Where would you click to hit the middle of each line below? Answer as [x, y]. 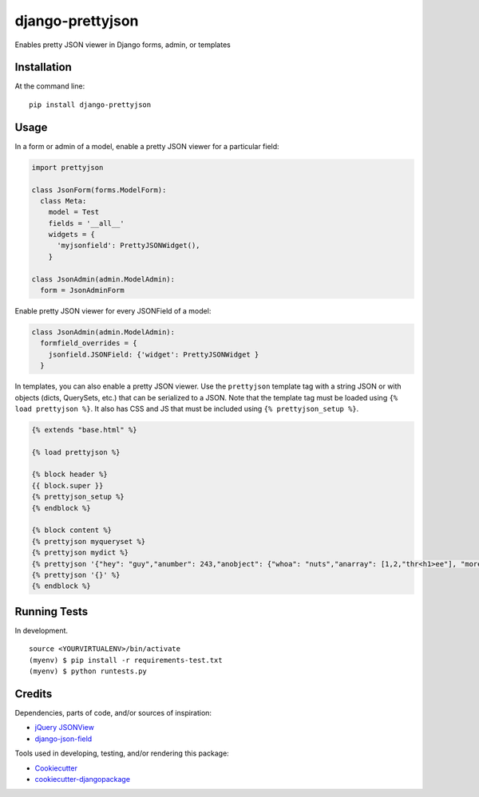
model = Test [74, 212]
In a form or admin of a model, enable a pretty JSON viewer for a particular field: [147, 146]
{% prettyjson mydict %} [80, 553]
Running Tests [51, 612]
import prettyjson [67, 167]
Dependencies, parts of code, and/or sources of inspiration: [113, 712]
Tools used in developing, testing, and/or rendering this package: [122, 753]
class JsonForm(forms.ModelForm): [99, 190]
